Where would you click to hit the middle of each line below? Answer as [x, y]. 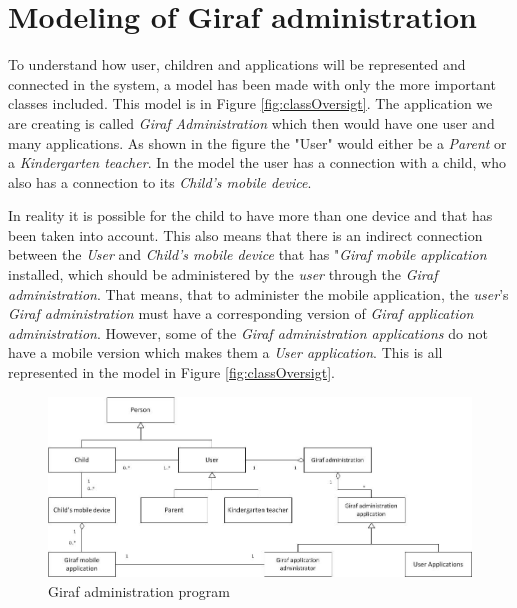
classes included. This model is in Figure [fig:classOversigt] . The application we [250, 103]
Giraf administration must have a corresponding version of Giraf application [241, 313]
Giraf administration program [139, 590]
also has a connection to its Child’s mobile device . [160, 181]
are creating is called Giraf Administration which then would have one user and [251, 122]
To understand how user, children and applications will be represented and [237, 64]
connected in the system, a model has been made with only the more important [252, 83]
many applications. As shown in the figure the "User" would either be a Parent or [257, 142]
